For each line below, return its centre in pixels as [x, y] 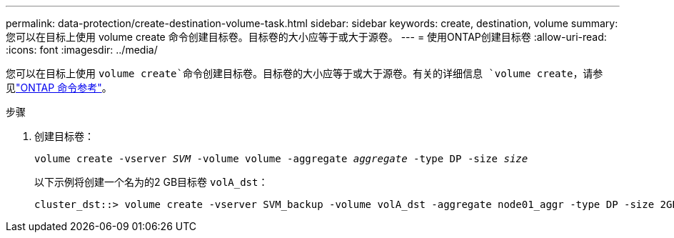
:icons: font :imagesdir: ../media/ [82, 50]
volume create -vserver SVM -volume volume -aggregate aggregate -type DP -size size [281, 159]
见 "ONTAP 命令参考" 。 [59, 88]
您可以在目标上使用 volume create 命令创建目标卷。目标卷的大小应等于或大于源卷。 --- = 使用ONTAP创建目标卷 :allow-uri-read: [306, 37]
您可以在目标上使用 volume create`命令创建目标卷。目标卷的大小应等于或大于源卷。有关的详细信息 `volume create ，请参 [305, 73]
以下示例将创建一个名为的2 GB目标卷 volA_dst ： [151, 182]
